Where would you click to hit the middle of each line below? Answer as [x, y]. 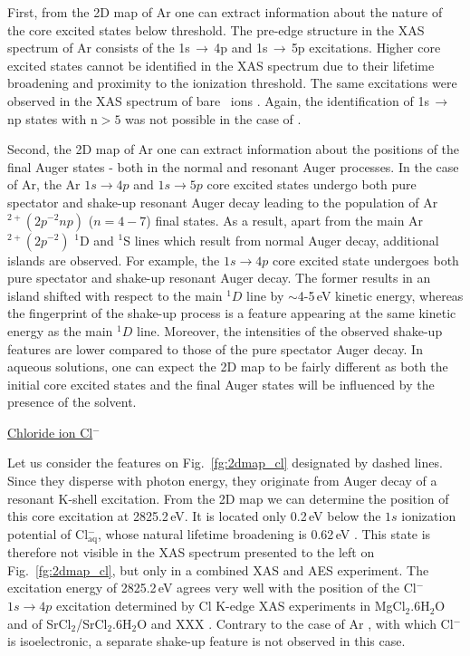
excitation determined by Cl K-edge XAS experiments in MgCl [231, 606]
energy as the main [60, 330]
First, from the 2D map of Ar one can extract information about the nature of [225, 12]
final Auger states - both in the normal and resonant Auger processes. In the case [233, 166]
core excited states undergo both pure [312, 184]
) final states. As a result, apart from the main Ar [285, 220]
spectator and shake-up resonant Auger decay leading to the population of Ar [223, 202]
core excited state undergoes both [365, 260]
